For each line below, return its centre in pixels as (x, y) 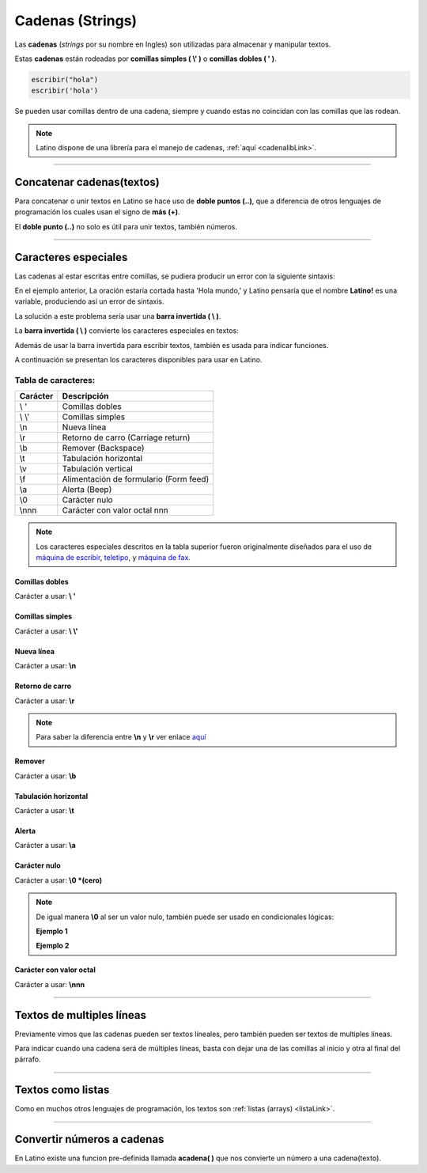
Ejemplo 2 (53, 946)
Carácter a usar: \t (44, 811)
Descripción (86, 396)
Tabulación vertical (98, 469)
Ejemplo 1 (52, 931)
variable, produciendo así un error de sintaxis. (90, 301)
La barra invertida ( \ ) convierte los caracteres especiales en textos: (127, 331)
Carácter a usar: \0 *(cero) (59, 880)
